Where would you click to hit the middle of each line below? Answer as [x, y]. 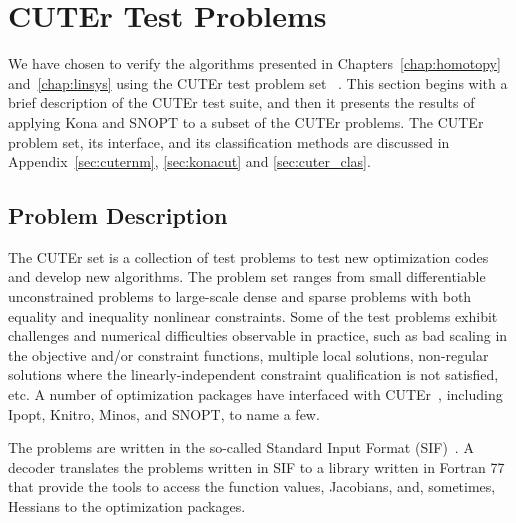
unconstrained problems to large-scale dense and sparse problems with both [240, 296]
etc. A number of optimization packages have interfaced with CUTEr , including [255, 394]
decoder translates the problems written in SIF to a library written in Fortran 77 [256, 466]
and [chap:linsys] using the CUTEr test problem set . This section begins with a [258, 82]
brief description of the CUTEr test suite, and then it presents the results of [241, 102]
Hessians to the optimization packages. [127, 506]
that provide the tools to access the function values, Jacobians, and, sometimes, [252, 486]
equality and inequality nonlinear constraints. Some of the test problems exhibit [253, 315]
